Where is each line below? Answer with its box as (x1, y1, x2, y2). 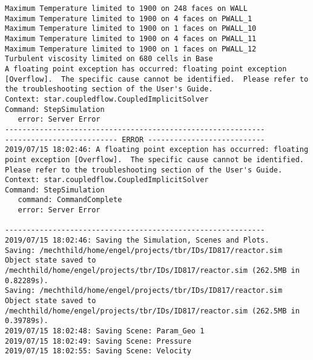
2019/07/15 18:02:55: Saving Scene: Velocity (5, 347, 191, 356)
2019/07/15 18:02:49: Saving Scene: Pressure (5, 336, 191, 345)
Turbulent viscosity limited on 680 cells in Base (5, 54, 213, 64)
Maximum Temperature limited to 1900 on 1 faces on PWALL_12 (5, 44, 257, 53)
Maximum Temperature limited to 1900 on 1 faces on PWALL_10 (5, 24, 257, 33)
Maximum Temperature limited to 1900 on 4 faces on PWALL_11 (5, 34, 257, 43)
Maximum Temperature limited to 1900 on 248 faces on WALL (5, 4, 248, 13)
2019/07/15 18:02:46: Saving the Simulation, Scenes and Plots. (5, 236, 269, 245)
